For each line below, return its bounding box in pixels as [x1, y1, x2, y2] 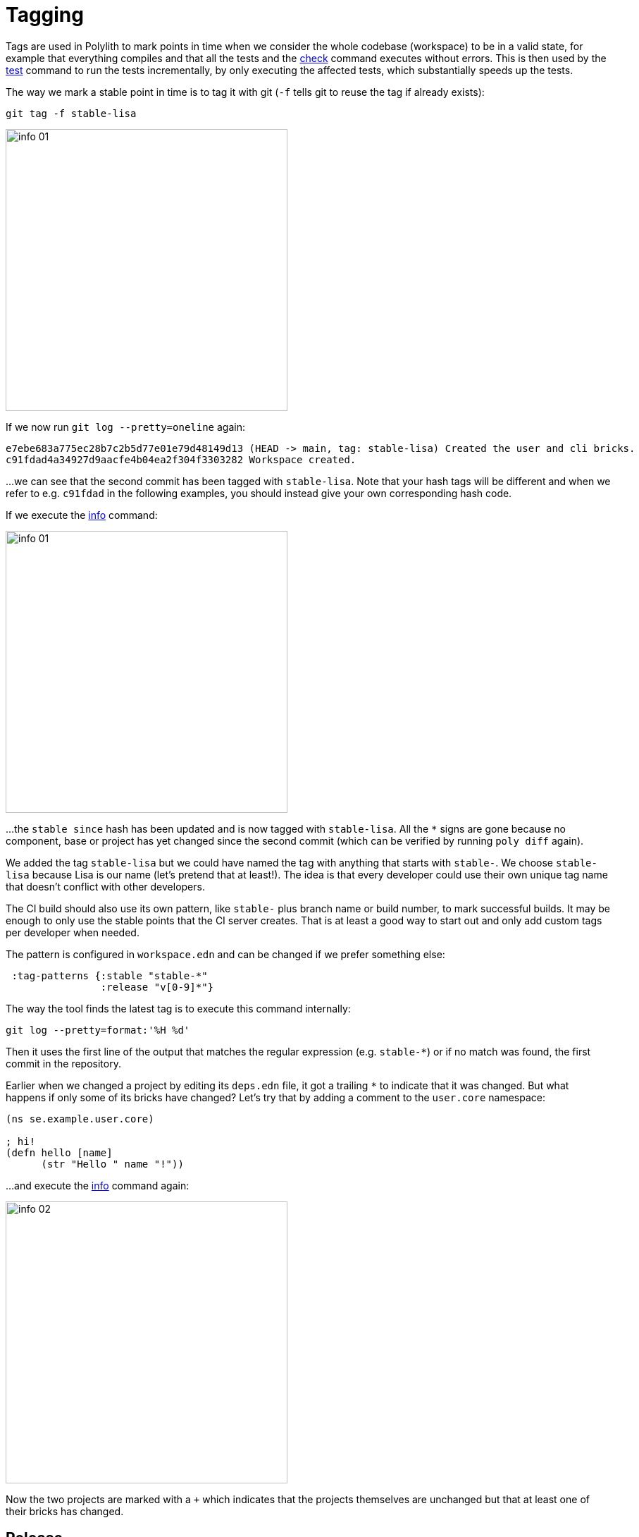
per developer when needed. [6, 926, 139, 938]
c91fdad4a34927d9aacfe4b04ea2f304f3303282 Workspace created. [6, 453, 356, 465]
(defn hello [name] [6, 1146, 113, 1158]
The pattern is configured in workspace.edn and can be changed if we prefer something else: [6, 948, 445, 960]
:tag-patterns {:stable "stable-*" [11, 969, 208, 981]
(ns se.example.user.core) [6, 1113, 154, 1125]
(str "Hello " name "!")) [41, 1158, 184, 1170]
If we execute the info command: [6, 508, 158, 521]
